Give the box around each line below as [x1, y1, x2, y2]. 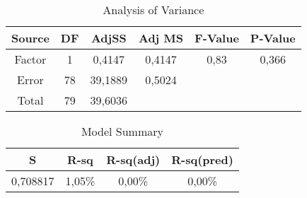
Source [11, 30, 50, 46]
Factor [14, 51, 47, 67]
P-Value [250, 30, 296, 46]
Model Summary [81, 123, 163, 139]
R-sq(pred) [171, 151, 233, 168]
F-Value [195, 30, 239, 46]
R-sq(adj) [106, 151, 161, 168]
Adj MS [139, 30, 184, 46]
